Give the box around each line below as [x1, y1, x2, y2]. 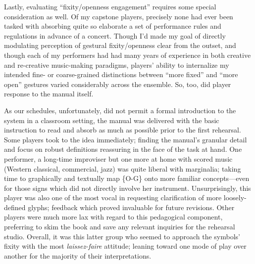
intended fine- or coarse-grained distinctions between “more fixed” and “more [4, 69, 238, 80]
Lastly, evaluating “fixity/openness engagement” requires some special [4, 1, 216, 11]
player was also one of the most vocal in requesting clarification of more [4, 192, 222, 203]
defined [4, 202, 26, 212]
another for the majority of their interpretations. [4, 250, 152, 261]
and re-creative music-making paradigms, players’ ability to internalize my [4, 59, 229, 70]
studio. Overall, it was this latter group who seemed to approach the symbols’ [4, 231, 240, 241]
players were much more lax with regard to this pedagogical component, [4, 212, 223, 222]
